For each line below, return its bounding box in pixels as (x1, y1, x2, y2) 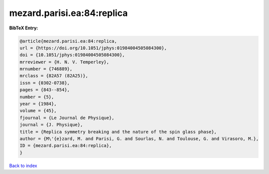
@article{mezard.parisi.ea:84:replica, (19, 38, 117, 44)
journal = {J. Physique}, (19, 122, 83, 128)
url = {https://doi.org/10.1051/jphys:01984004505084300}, (19, 45, 167, 51)
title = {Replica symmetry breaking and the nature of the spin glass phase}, (19, 129, 217, 135)
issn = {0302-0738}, (19, 80, 70, 86)
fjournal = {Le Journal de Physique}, (19, 115, 115, 121)
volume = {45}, (19, 108, 57, 114)
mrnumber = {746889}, (19, 66, 73, 72)
